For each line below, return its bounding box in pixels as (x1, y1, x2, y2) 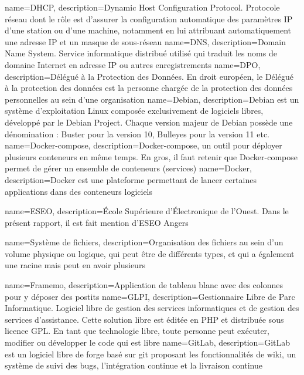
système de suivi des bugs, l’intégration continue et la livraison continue (5, 359, 262, 371)
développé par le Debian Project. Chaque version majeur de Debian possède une (5, 116, 293, 128)
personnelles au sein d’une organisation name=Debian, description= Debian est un (5, 93, 299, 105)
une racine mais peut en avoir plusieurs (5, 259, 145, 271)
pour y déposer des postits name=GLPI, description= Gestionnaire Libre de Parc (5, 290, 295, 302)
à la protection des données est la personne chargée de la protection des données (5, 82, 293, 94)
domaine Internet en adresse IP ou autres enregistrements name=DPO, (5, 58, 261, 70)
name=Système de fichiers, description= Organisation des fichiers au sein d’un (5, 236, 283, 248)
